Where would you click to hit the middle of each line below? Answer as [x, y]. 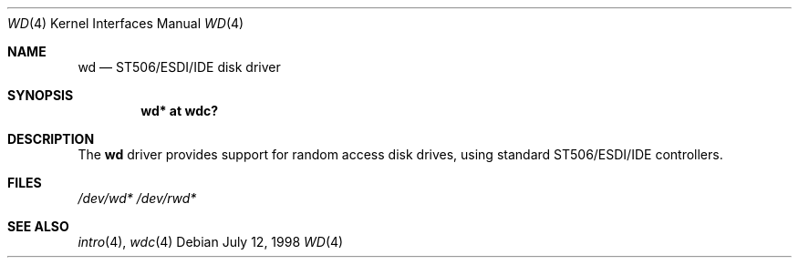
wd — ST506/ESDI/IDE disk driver [179, 67]
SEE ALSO [38, 226]
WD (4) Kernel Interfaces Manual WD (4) [126, 23]
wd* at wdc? [180, 111]
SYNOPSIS [41, 95]
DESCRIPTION [51, 139]
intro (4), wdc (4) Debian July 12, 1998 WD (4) [211, 242]
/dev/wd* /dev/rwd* [137, 198]
